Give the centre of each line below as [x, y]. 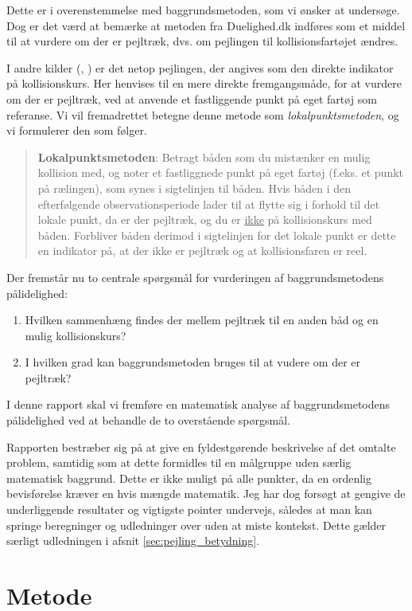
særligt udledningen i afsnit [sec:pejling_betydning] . [133, 540]
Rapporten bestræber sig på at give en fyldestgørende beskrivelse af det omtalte [201, 446]
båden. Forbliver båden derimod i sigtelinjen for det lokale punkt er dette [217, 235]
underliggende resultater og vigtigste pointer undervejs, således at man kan [189, 509]
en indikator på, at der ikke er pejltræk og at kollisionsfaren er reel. [202, 251]
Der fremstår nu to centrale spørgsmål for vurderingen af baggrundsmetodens [195, 277]
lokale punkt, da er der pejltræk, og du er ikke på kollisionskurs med [205, 219]
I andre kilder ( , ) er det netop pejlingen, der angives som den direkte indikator [200, 67]
